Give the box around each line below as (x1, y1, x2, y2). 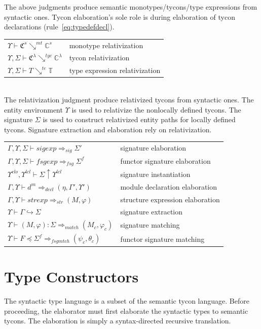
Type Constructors (4, 266, 139, 287)
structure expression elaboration (120, 194, 220, 204)
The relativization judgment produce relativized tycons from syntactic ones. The (4, 94, 254, 104)
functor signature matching (120, 233, 205, 244)
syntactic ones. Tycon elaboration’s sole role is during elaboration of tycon (4, 11, 235, 22)
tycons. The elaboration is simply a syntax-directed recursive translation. (4, 315, 231, 326)
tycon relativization (69, 52, 130, 63)
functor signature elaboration (120, 156, 211, 166)
